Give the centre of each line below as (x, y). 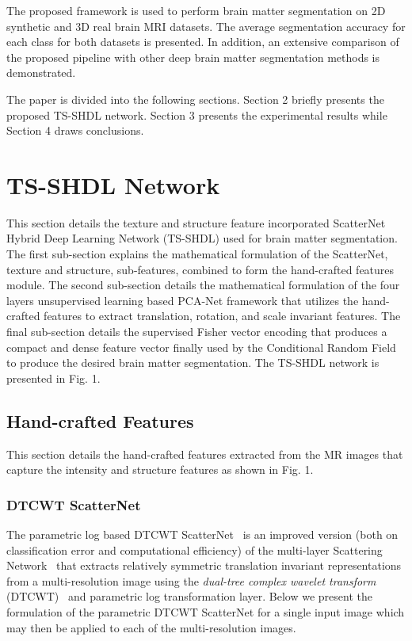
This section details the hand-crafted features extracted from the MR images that (205, 454)
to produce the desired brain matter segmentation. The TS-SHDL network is (193, 362)
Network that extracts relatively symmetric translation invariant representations (204, 565)
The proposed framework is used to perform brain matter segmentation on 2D (196, 10)
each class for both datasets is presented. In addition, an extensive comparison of (203, 42)
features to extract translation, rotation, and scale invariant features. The (222, 316)
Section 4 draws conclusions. (75, 130)
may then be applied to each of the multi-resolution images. (151, 627)
